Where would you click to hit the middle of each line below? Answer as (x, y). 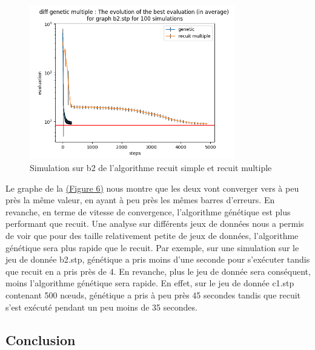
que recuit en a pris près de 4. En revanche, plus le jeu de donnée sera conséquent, (158, 271)
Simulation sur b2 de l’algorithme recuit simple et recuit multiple (151, 167)
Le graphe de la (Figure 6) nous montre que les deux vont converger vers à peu (152, 188)
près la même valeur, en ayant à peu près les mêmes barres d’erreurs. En (140, 200)
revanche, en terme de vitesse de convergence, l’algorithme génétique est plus (148, 211)
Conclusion (41, 339)
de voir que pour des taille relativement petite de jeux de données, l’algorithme (152, 235)
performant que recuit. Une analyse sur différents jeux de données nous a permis (155, 224)
